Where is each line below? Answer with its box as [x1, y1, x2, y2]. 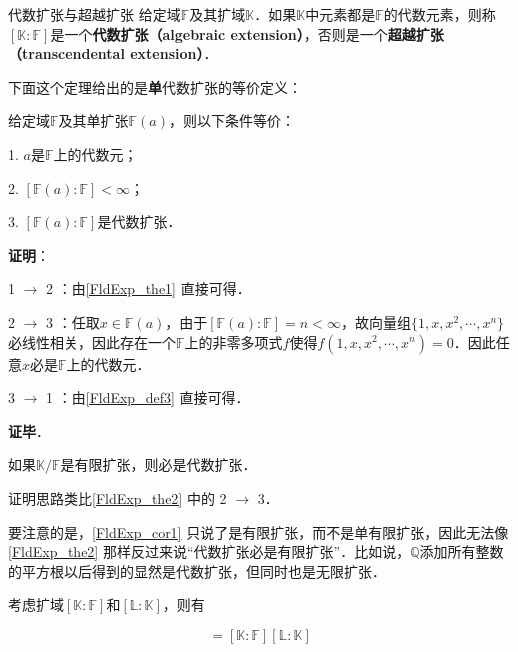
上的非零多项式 [184, 331, 283, 352]
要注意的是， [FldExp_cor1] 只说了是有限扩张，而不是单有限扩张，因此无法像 [8, 521, 509, 542]
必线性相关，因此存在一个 [8, 331, 176, 352]
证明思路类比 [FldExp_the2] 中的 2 [8, 487, 227, 508]
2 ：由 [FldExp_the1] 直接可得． [46, 278, 251, 299]
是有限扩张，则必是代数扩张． [60, 454, 257, 475]
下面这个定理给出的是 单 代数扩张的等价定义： [8, 76, 302, 97]
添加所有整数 [419, 541, 504, 562]
